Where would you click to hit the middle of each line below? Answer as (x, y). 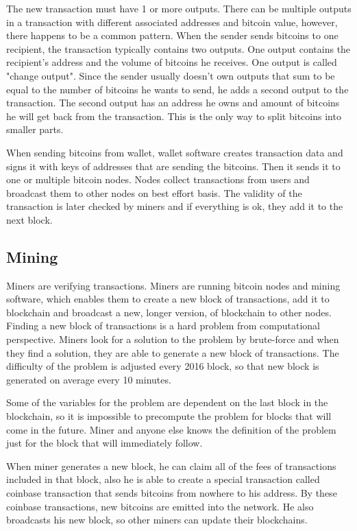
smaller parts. (35, 129)
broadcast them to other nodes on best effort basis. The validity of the (154, 192)
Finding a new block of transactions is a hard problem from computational (163, 326)
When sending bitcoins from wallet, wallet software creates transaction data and (175, 152)
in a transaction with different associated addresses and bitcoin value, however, (172, 22)
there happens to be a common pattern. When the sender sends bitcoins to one (172, 35)
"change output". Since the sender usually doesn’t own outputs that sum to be (171, 75)
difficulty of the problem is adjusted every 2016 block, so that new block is (163, 366)
